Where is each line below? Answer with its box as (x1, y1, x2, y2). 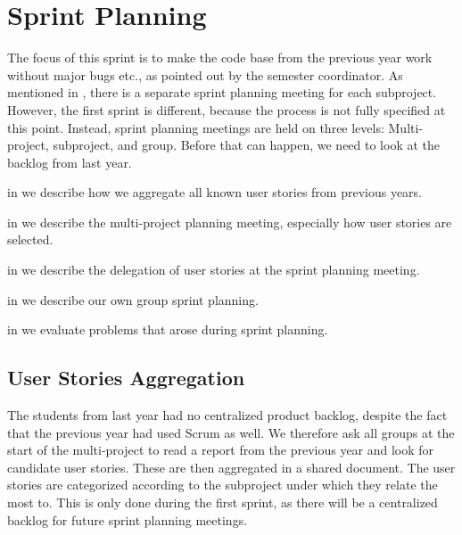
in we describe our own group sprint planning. (7, 290, 259, 309)
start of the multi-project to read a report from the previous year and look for (7, 440, 434, 459)
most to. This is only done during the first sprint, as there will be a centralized (7, 493, 438, 512)
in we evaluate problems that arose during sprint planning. (7, 320, 328, 339)
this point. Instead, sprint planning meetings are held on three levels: (7, 118, 384, 136)
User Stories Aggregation (7, 364, 245, 391)
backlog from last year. (7, 152, 132, 171)
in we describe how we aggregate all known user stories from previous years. (7, 183, 423, 202)
